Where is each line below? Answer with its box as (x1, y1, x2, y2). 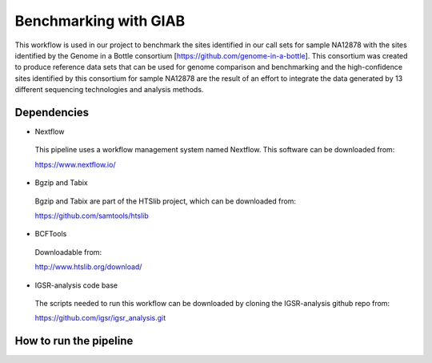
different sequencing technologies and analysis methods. (14, 85, 204, 95)
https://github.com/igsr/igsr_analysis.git (34, 313, 166, 323)
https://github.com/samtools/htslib (34, 211, 149, 220)
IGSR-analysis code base (34, 280, 118, 290)
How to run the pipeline (14, 334, 134, 348)
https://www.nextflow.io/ (34, 159, 116, 169)
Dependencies (14, 105, 90, 119)
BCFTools (34, 229, 67, 239)
